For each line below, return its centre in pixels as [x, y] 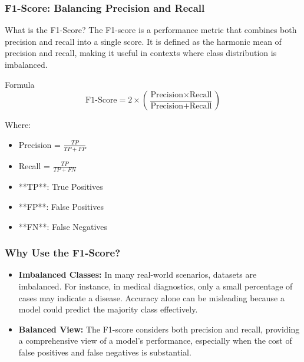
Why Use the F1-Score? [63, 253]
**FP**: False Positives [61, 207]
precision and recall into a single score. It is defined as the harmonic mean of [143, 41]
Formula [20, 84]
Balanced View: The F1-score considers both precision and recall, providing [159, 329]
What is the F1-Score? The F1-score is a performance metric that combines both [151, 30]
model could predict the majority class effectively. [108, 309]
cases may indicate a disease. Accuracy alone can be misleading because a [151, 297]
